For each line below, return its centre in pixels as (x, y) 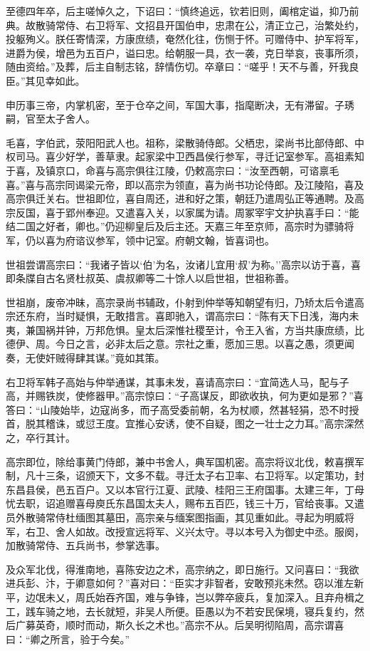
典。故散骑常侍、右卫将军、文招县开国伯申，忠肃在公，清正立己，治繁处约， (185, 25)
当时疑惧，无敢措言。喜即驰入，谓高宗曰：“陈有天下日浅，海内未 (207, 316)
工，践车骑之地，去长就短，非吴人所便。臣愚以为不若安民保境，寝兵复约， (180, 611)
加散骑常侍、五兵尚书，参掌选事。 (85, 545)
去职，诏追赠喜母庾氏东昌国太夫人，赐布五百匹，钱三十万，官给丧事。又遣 (190, 503)
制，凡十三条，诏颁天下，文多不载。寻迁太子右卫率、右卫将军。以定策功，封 (185, 475)
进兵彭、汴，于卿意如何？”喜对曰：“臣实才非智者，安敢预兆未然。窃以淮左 (180, 583)
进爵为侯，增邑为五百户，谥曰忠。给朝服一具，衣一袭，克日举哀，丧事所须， (185, 52)
